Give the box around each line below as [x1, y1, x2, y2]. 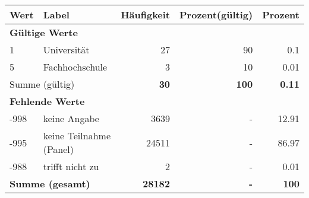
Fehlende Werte [10, 94, 85, 108]
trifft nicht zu [43, 159, 99, 173]
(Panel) [43, 142, 74, 156]
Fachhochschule [43, 60, 108, 74]
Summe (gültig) [10, 77, 75, 91]
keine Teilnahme [43, 129, 111, 142]
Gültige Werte [10, 25, 78, 39]
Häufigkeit [121, 8, 171, 21]
